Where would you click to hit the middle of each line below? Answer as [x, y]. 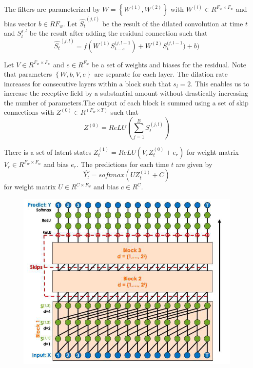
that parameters [28, 74]
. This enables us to [220, 83]
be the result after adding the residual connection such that [118, 33]
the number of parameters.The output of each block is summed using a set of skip [126, 102]
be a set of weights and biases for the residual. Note [169, 64]
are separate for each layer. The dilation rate [161, 74]
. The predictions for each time [123, 164]
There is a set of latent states [48, 152]
